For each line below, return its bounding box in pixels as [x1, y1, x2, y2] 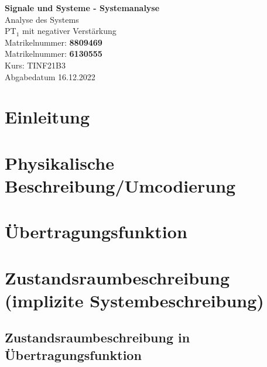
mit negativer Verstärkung [22, 25, 117, 37]
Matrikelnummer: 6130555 [5, 47, 102, 60]
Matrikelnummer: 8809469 [5, 36, 102, 48]
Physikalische [5, 150, 114, 174]
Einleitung [5, 105, 90, 129]
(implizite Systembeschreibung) [5, 288, 264, 312]
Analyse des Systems [5, 13, 79, 25]
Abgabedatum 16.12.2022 [5, 70, 95, 83]
